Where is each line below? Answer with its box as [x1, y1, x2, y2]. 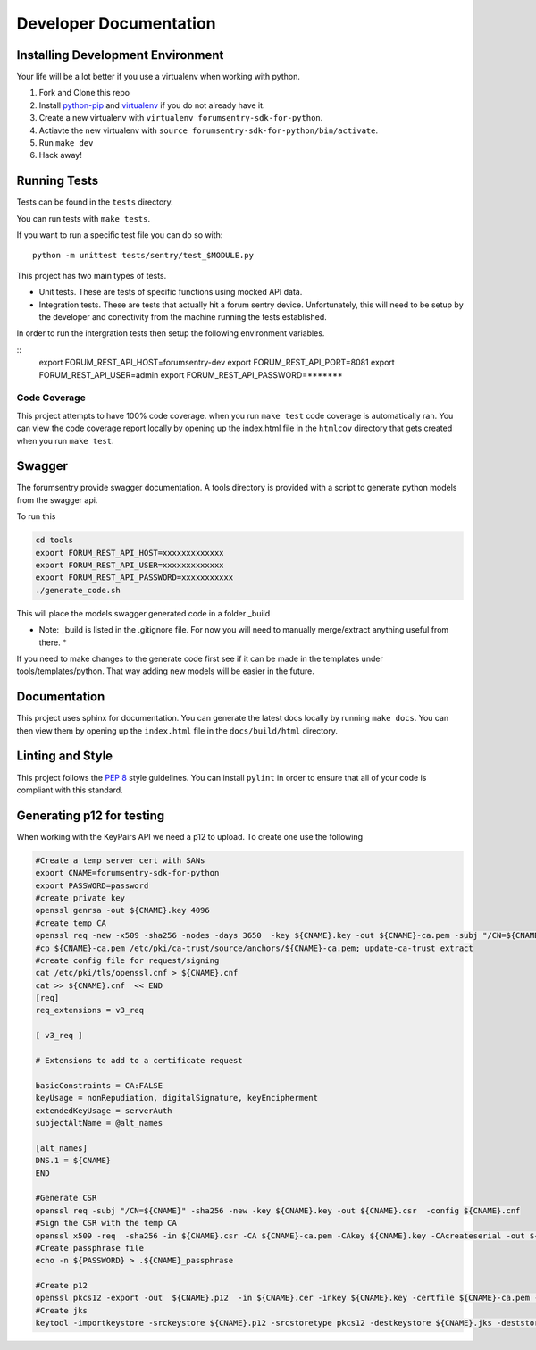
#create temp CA [35, 918, 107, 928]
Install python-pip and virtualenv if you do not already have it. [38, 99, 265, 111]
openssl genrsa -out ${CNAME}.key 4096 [35, 905, 210, 916]
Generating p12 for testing [16, 808, 165, 823]
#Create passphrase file [35, 1243, 145, 1253]
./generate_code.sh [35, 585, 121, 595]
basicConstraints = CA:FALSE [35, 1080, 163, 1090]
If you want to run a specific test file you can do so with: [16, 230, 223, 240]
